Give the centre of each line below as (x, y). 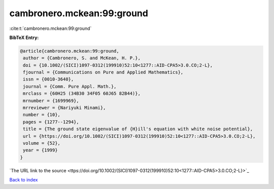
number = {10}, (42, 115)
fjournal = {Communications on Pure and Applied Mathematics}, (103, 72)
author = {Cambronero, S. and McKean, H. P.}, (82, 58)
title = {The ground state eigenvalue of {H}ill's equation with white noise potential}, (138, 129)
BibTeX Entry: (24, 37)
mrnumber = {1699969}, (51, 101)
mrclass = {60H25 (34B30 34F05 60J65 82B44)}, (82, 93)
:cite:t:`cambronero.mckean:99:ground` (50, 28)
